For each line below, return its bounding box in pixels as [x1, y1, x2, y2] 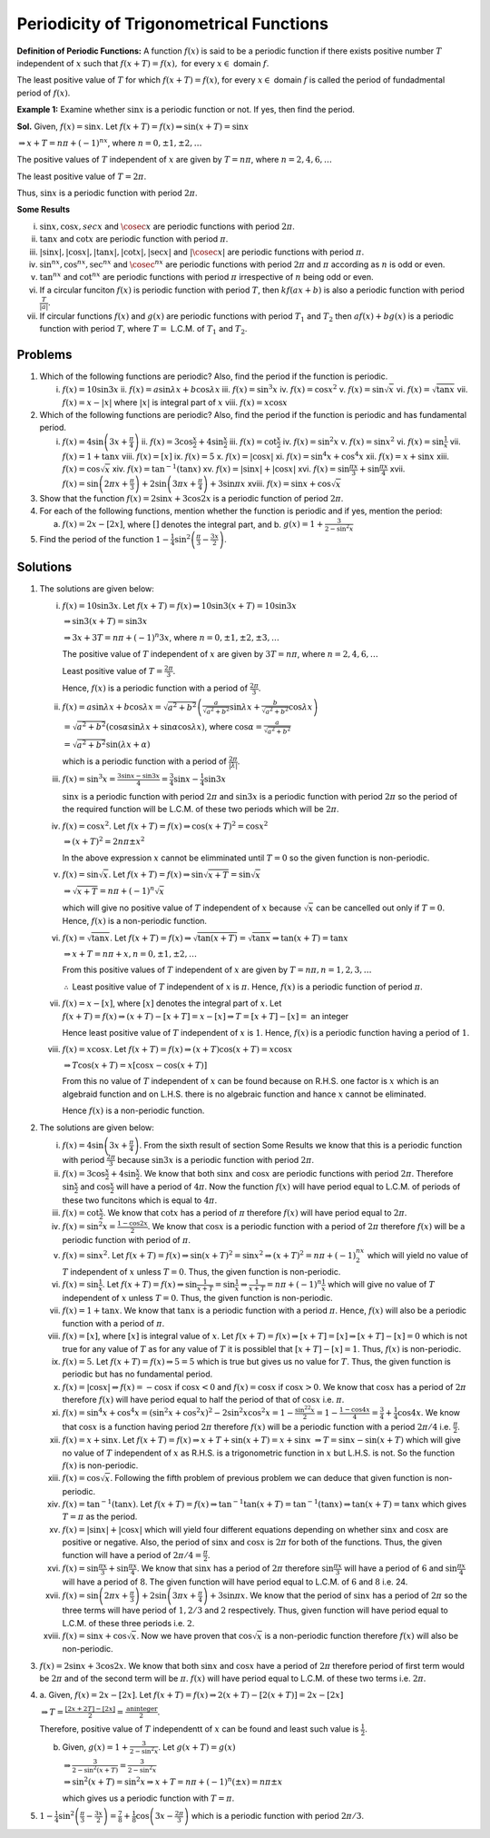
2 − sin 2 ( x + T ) [72, 1763, 119, 1774]
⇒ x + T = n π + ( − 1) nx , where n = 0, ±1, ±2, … [18, 136, 202, 148]
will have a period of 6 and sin [343, 1563, 457, 1574]
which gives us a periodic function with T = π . [62, 1793, 235, 1803]
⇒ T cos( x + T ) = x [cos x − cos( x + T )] [64, 1059, 208, 1070]
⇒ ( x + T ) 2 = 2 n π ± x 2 [64, 835, 145, 847]
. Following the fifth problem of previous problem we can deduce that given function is [110, 1473, 433, 1484]
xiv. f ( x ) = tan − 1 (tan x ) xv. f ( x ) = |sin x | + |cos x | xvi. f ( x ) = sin [112, 462, 350, 474]
